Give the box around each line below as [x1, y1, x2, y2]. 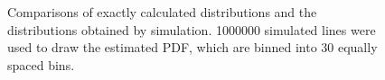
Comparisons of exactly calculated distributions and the [7, 3, 317, 21]
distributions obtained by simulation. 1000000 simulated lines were [7, 20, 376, 39]
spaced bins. [7, 55, 75, 74]
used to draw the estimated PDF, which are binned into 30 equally [7, 38, 378, 57]
